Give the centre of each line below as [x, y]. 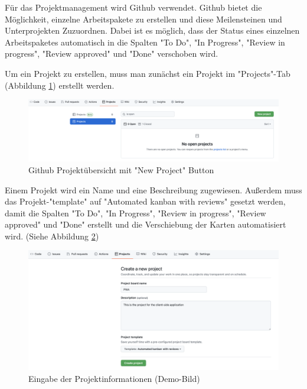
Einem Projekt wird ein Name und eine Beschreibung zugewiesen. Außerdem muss [153, 189]
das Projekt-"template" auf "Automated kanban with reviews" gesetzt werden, [145, 201]
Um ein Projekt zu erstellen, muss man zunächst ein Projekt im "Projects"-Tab [148, 73]
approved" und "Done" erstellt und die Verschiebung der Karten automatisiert [146, 224]
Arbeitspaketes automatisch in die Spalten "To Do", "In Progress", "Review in [145, 42]
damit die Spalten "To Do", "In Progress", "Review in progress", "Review [135, 213]
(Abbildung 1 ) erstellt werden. [60, 85]
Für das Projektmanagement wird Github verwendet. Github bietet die [133, 7]
